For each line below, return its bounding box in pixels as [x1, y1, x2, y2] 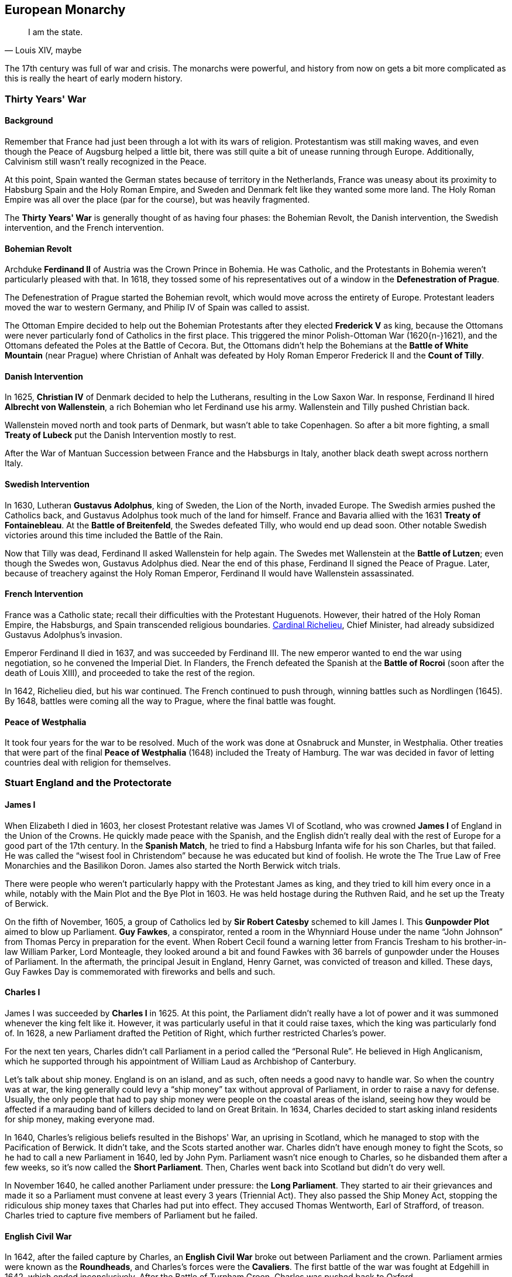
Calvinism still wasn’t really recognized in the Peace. [5, 156, 207, 167]
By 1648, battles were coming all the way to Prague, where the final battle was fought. [5, 695, 336, 706]
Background [5, 115, 53, 126]
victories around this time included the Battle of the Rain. [5, 530, 223, 540]
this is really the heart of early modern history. [5, 73, 183, 84]
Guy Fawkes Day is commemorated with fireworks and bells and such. [5, 966, 276, 976]
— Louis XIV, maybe [5, 45, 82, 56]
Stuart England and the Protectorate [5, 777, 172, 789]
